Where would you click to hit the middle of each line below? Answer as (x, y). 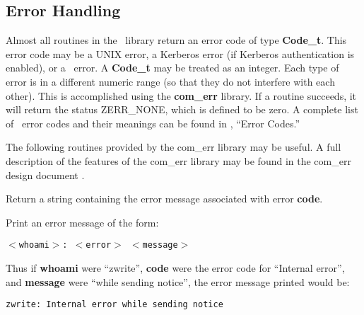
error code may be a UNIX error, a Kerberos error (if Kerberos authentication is (180, 53)
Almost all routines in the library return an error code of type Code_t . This (176, 40)
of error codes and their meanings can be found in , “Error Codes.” (153, 123)
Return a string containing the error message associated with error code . (164, 199)
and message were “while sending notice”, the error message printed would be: (178, 281)
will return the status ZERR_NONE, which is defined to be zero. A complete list (182, 109)
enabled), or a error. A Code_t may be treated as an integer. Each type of (172, 68)
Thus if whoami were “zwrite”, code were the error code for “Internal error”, (175, 267)
